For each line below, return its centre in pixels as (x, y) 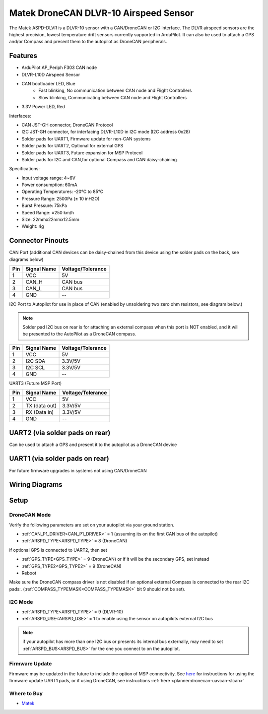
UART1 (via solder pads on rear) (59, 459)
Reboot (29, 573)
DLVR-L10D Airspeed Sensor (51, 74)
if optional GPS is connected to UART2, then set (58, 550)
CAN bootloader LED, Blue (48, 84)
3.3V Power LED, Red (43, 107)
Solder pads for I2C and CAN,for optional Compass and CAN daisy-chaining (99, 159)
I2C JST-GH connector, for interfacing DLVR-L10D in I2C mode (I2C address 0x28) (106, 132)
